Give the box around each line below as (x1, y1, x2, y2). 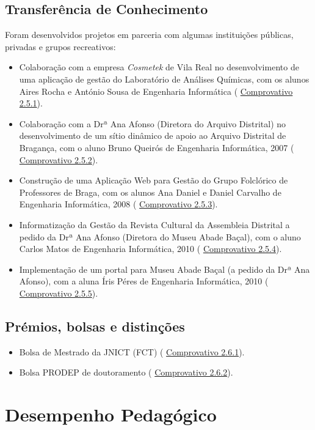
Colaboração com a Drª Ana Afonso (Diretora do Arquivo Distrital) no (19, 117, 286, 130)
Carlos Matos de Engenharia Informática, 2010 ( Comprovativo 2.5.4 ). (19, 242, 282, 255)
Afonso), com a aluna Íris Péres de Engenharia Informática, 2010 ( (19, 275, 269, 287)
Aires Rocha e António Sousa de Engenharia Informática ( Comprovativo (19, 84, 293, 97)
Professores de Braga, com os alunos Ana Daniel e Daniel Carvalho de (19, 185, 281, 198)
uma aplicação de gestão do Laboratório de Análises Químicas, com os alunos (19, 72, 310, 85)
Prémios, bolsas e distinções (5, 316, 185, 335)
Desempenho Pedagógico (5, 402, 217, 427)
